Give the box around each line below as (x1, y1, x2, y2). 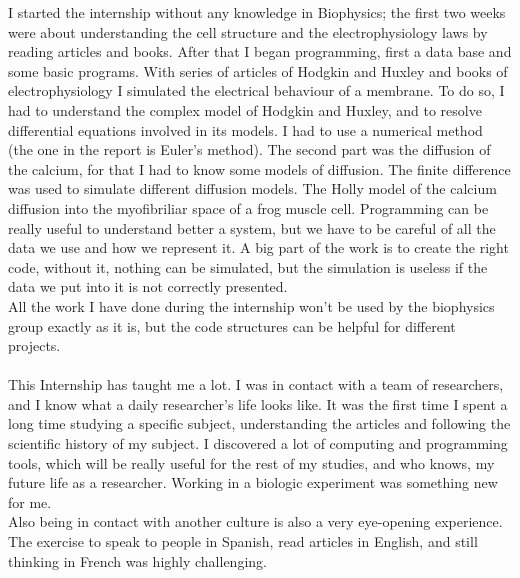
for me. (8, 491, 52, 512)
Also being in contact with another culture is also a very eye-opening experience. (8, 511, 503, 532)
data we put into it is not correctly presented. (8, 276, 288, 297)
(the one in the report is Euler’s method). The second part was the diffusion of (8, 139, 491, 160)
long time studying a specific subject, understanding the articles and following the (8, 413, 511, 434)
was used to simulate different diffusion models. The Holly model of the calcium (8, 178, 497, 199)
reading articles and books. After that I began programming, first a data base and (8, 41, 512, 62)
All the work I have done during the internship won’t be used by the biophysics (8, 295, 495, 316)
